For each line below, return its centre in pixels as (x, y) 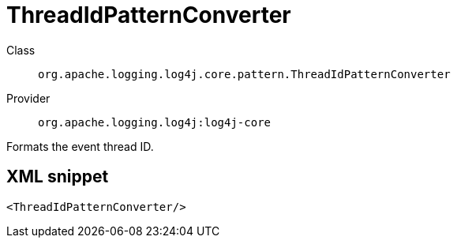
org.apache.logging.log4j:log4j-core (155, 122)
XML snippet (58, 177)
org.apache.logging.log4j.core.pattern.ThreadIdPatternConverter (244, 74)
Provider (28, 98)
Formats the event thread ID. (80, 146)
